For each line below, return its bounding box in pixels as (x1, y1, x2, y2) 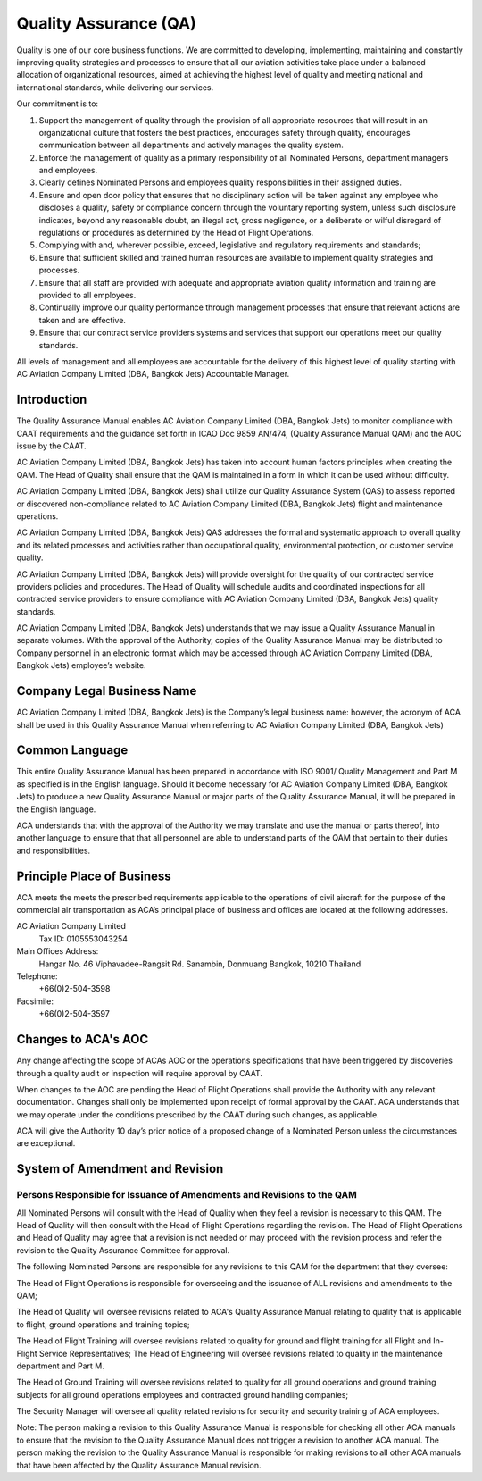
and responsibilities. (16, 845, 91, 856)
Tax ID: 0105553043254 (38, 933, 129, 944)
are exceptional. (16, 1138, 76, 1149)
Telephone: (16, 971, 58, 982)
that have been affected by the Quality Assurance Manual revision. (16, 1460, 262, 1470)
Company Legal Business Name (16, 683, 197, 699)
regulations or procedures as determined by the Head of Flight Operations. (38, 228, 314, 238)
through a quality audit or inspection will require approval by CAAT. (16, 1067, 263, 1078)
